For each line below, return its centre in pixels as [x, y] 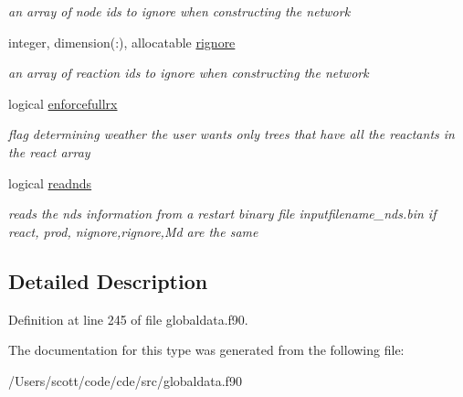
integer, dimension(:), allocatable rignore [122, 42]
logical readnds [50, 182]
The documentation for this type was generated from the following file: [206, 350]
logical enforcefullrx [63, 103]
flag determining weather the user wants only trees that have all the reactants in [231, 134]
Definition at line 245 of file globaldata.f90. [128, 319]
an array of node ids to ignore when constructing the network [179, 11]
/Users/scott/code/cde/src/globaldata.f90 [125, 380]
